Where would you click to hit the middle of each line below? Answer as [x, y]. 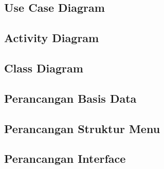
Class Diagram [44, 68]
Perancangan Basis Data [70, 98]
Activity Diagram [52, 38]
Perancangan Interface [65, 158]
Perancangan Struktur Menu [82, 128]
